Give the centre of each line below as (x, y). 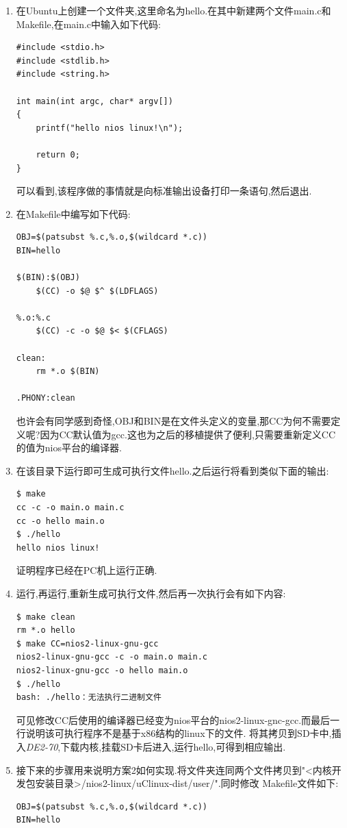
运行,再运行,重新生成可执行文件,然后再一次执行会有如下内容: (151, 593)
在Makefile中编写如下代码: (73, 213)
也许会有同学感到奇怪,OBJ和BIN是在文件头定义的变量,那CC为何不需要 (173, 421)
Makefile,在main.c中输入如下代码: (88, 24)
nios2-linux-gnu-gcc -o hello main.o (102, 670)
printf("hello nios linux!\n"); (110, 128)
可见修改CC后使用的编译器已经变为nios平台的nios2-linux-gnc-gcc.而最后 (173, 719)
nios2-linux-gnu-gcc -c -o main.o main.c (112, 657)
